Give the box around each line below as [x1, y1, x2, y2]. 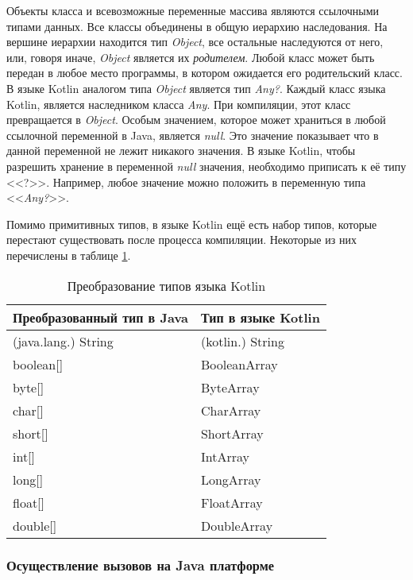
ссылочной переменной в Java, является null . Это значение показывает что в [6, 126, 379, 143]
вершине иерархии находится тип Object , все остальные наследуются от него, [6, 33, 384, 50]
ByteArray [200, 377, 260, 396]
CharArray [200, 400, 261, 420]
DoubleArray [200, 516, 273, 535]
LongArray [200, 470, 261, 489]
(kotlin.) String [200, 331, 284, 350]
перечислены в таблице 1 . [6, 246, 131, 263]
